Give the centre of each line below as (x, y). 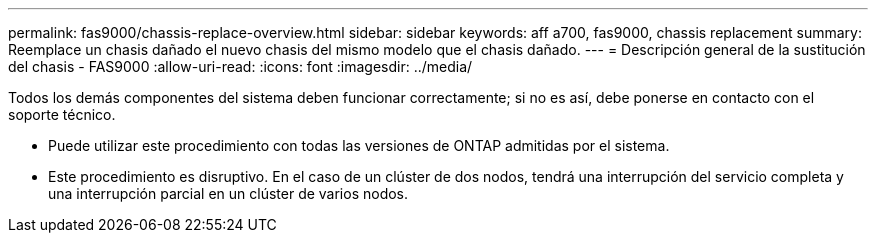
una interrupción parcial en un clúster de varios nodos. (228, 193)
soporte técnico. (62, 114)
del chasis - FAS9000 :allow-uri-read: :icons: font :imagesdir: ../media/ (240, 66)
